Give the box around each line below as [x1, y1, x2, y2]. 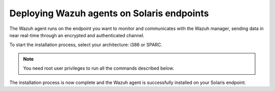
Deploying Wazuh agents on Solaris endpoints [9, 8, 209, 19]
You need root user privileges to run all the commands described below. [23, 65, 174, 71]
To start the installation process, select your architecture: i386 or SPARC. [9, 42, 162, 48]
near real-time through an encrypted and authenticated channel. [9, 32, 145, 38]
